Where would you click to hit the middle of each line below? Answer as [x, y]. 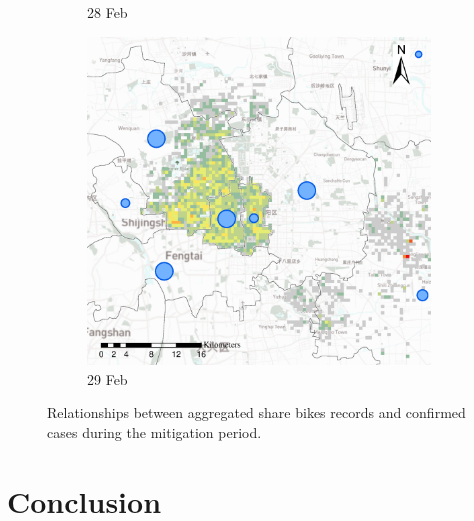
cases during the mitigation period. [154, 431]
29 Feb [107, 378]
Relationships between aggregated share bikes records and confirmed [256, 412]
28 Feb [107, 12]
